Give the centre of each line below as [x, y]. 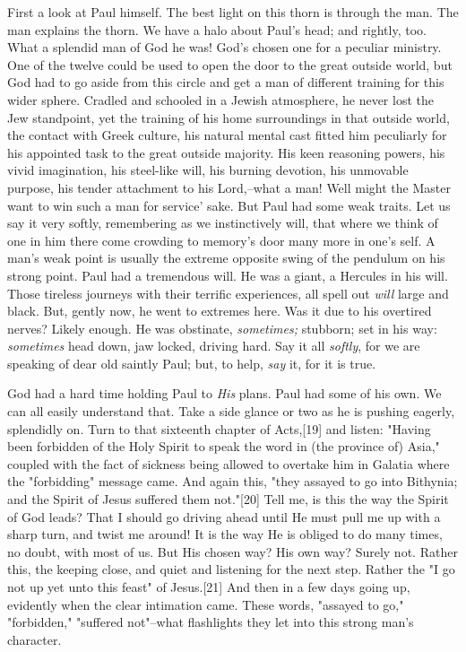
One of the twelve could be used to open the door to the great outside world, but [230, 64]
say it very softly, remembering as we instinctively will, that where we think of [223, 223]
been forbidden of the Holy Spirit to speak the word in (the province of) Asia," [224, 446]
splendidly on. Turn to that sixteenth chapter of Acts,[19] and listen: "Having [219, 428]
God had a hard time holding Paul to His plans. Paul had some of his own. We [224, 393]
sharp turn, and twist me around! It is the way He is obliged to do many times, [225, 534]
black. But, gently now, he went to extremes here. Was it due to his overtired [220, 311]
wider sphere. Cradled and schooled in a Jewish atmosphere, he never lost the [220, 99]
